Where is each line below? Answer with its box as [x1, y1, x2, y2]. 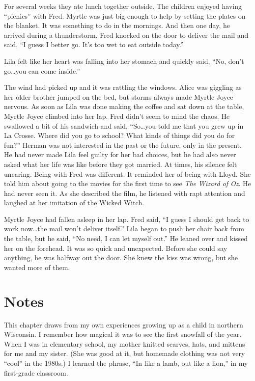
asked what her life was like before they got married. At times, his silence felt [4, 159, 237, 169]
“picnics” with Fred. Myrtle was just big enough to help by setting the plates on [4, 10, 246, 21]
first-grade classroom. [4, 367, 68, 378]
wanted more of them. [4, 262, 70, 272]
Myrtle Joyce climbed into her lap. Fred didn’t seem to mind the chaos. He [4, 110, 230, 121]
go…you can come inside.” [4, 65, 80, 76]
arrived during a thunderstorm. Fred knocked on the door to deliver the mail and [4, 29, 249, 40]
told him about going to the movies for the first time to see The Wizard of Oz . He [4, 178, 251, 189]
